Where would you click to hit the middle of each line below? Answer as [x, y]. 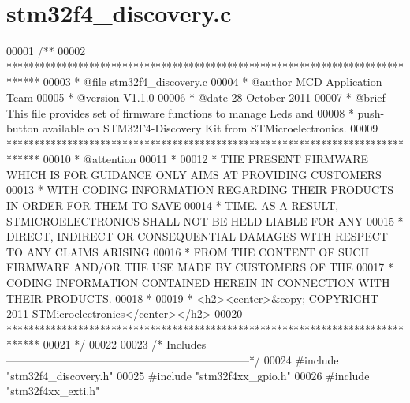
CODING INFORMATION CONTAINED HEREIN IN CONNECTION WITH [198, 283]
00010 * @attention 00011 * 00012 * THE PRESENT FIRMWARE [206, 159]
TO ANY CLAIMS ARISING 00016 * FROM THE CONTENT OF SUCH [188, 251]
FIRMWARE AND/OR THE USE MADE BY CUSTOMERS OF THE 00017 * [200, 267]
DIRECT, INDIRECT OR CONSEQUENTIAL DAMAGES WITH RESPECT [197, 236]
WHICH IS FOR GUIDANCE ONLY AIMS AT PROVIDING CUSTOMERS [194, 174]
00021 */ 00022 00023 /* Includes [125, 344]
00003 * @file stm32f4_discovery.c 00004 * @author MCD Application [212, 82]
